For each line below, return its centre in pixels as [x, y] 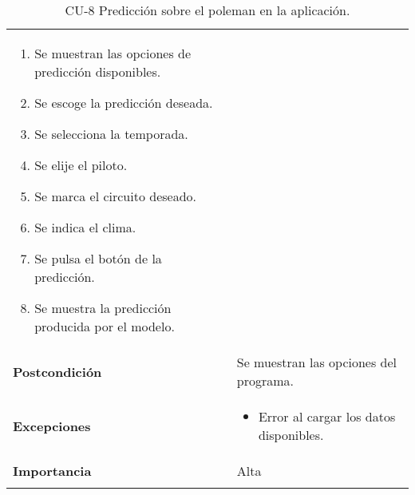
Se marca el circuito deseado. [116, 196]
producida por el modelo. [105, 326]
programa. [265, 380]
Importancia [52, 471]
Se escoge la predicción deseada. [124, 103]
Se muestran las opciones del [317, 362]
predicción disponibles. [98, 71]
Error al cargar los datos [327, 416]
